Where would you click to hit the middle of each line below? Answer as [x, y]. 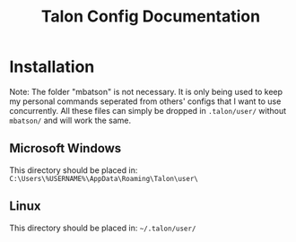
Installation [52, 67]
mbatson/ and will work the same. [70, 120]
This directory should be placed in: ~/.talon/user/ [103, 228]
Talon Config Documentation [151, 17]
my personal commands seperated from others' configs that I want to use [145, 101]
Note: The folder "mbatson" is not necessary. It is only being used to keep [146, 91]
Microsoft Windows [65, 148]
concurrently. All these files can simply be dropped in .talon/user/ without [148, 110]
